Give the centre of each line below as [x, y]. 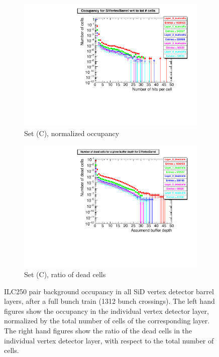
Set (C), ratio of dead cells [65, 274]
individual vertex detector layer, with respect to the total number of [109, 340]
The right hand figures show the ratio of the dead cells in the [98, 330]
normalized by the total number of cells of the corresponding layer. [107, 321]
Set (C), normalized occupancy [72, 133]
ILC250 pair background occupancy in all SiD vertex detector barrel [109, 291]
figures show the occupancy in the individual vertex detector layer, [106, 311]
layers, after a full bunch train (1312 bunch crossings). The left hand [110, 301]
